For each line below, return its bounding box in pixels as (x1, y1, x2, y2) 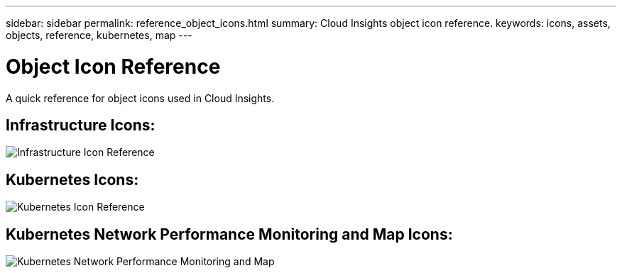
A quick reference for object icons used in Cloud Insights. (6, 91, 275, 104)
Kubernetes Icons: (6, 170, 139, 189)
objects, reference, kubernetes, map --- (6, 29, 192, 41)
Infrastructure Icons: (6, 116, 155, 134)
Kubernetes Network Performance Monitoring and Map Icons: (6, 225, 453, 243)
